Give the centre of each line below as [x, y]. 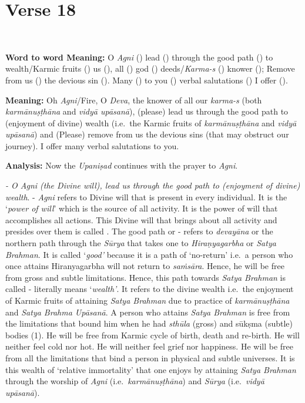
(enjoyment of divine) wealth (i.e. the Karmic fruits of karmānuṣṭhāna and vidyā [151, 122]
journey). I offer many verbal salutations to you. [92, 145]
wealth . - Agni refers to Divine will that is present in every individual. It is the [146, 197]
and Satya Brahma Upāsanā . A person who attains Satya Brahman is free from [148, 312]
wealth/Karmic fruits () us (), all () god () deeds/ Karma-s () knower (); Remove [150, 68]
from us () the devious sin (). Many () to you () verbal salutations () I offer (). [147, 80]
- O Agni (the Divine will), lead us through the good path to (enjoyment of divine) [153, 185]
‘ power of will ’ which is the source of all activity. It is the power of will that [142, 208]
